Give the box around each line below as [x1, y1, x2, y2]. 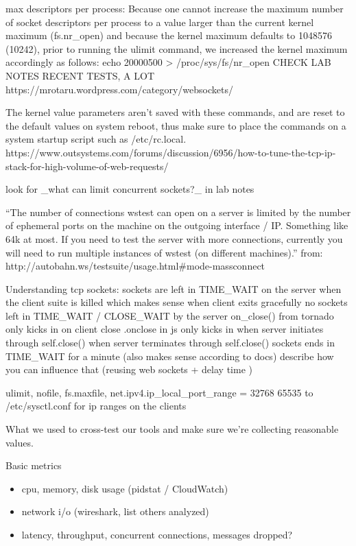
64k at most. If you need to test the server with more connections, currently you [5, 231, 343, 246]
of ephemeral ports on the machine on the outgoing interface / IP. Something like [5, 218, 348, 233]
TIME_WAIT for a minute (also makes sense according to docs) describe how [5, 348, 334, 363]
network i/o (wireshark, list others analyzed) [21, 504, 209, 519]
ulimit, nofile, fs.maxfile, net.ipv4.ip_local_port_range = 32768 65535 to [5, 385, 313, 399]
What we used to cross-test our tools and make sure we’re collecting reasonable [5, 422, 339, 436]
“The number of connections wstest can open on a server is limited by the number [5, 204, 351, 219]
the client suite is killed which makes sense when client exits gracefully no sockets [5, 295, 348, 309]
